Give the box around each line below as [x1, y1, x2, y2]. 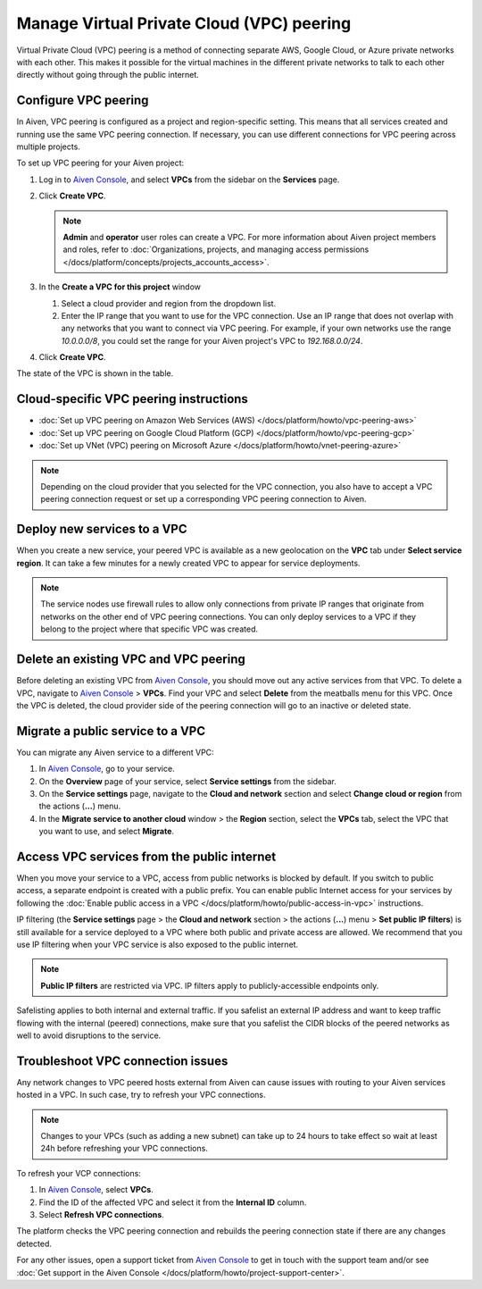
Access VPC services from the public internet [16, 849, 277, 864]
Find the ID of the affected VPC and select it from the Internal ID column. [38, 1197, 307, 1208]
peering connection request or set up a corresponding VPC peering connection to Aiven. [40, 494, 367, 505]
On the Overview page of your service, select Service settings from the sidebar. [38, 775, 337, 786]
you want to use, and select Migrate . [38, 826, 174, 837]
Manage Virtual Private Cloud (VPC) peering [16, 13, 352, 33]
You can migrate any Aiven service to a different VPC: [16, 747, 214, 757]
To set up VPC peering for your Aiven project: [16, 157, 185, 169]
